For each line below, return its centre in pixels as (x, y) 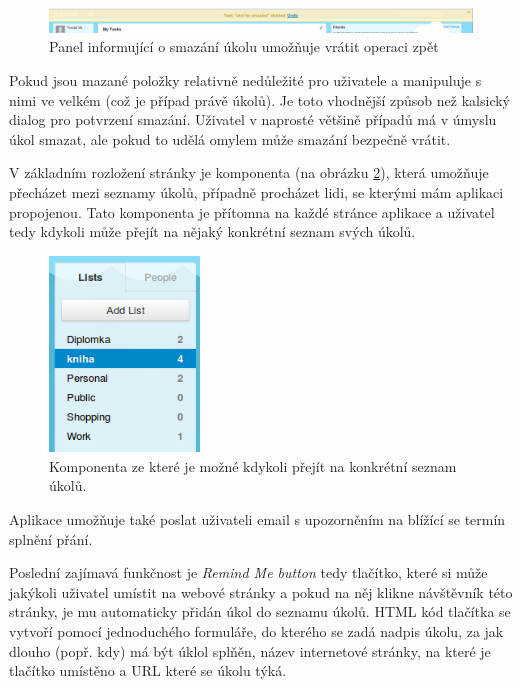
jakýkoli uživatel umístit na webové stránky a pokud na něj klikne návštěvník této (261, 591)
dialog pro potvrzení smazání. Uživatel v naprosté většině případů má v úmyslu (253, 119)
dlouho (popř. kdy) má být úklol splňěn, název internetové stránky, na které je (250, 650)
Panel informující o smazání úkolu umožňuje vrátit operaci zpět (244, 46)
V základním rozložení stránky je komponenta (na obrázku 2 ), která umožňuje (249, 172)
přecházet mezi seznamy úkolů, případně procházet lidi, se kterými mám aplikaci (256, 192)
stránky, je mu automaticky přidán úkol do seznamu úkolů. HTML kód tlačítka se (260, 611)
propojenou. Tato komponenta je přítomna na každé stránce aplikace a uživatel (252, 211)
